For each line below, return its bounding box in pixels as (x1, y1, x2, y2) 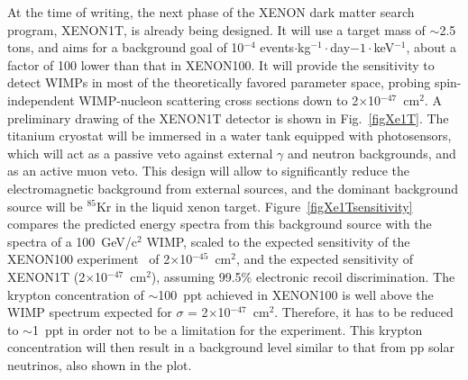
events (260, 38, 295, 57)
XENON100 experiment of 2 (7, 249, 170, 268)
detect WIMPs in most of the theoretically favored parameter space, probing (7, 73, 431, 92)
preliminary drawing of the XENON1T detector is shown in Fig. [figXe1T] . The (7, 108, 449, 127)
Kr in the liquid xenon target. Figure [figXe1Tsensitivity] (96, 196, 413, 215)
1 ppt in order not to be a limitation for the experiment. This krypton (32, 320, 423, 339)
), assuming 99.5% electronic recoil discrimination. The (151, 267, 455, 285)
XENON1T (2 (7, 267, 86, 285)
